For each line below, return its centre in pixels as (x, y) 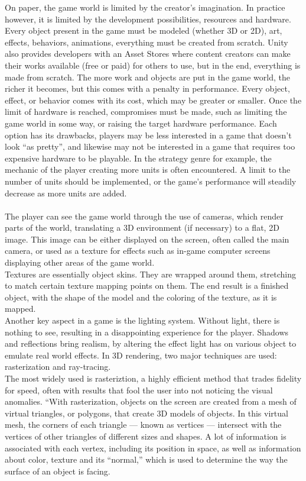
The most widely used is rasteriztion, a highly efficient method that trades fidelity (153, 378)
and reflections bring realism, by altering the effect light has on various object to (151, 343)
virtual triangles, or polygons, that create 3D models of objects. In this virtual (147, 413)
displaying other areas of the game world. (80, 262)
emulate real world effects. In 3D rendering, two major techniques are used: (141, 355)
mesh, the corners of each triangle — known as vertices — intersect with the (143, 424)
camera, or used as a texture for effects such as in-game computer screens (138, 251)
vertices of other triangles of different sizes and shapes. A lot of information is (146, 436)
